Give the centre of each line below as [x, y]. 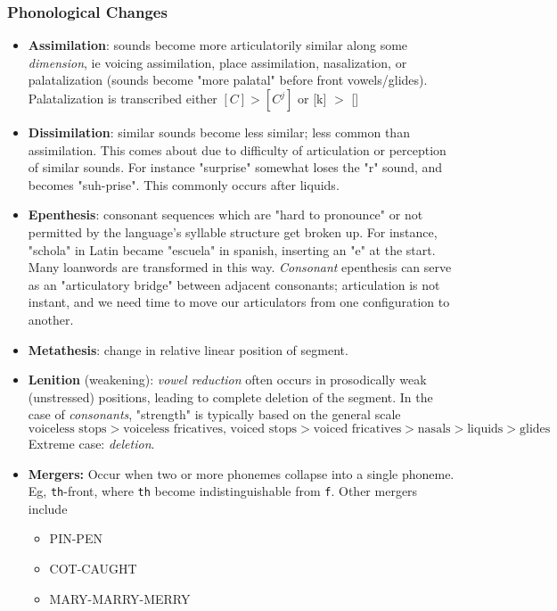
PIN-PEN [76, 538]
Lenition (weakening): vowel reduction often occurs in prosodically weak [227, 380]
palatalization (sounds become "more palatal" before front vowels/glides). [228, 80]
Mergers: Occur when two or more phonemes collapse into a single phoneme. [241, 473]
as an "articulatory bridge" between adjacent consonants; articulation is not [234, 284]
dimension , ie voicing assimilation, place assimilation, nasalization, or [217, 62]
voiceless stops [67, 429]
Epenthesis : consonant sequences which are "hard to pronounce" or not [225, 215]
